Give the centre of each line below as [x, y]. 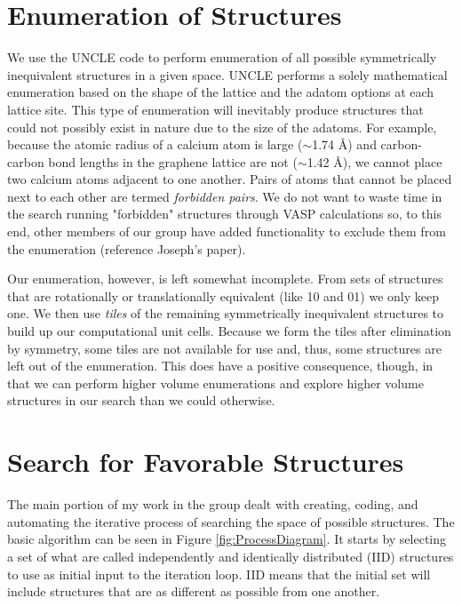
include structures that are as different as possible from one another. [194, 591]
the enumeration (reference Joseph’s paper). [127, 248]
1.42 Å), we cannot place [374, 161]
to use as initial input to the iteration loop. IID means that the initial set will [219, 574]
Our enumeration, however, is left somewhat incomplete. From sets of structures [225, 279]
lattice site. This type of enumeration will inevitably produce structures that [215, 109]
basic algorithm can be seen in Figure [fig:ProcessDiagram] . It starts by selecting [227, 539]
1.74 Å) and [344, 144]
